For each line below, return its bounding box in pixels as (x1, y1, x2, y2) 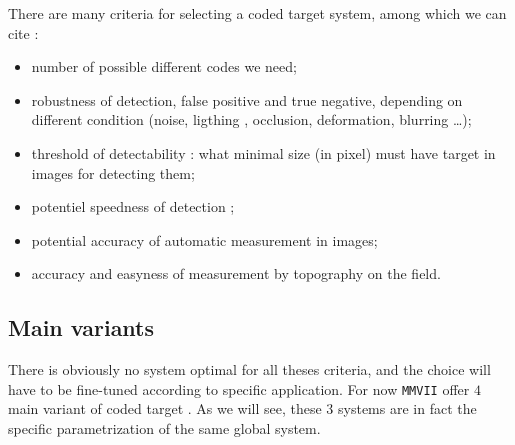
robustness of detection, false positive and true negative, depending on (31, 89, 463, 110)
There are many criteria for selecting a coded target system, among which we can (8, 3, 507, 23)
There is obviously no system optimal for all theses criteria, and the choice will (8, 359, 491, 380)
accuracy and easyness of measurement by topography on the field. (31, 263, 441, 284)
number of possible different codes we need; (31, 56, 297, 77)
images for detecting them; (31, 162, 195, 183)
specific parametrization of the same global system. (8, 417, 321, 438)
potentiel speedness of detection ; (31, 196, 235, 217)
